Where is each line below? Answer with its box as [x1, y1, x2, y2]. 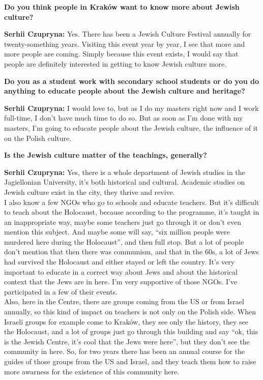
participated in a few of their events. [4, 286, 118, 297]
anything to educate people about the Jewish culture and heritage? [4, 85, 245, 96]
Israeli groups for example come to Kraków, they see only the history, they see [4, 316, 249, 327]
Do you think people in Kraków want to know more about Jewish [4, 2, 240, 12]
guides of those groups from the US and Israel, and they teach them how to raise [4, 356, 256, 366]
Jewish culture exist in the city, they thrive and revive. [4, 186, 175, 197]
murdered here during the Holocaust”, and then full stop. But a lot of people [4, 236, 244, 247]
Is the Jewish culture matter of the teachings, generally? [4, 150, 207, 160]
